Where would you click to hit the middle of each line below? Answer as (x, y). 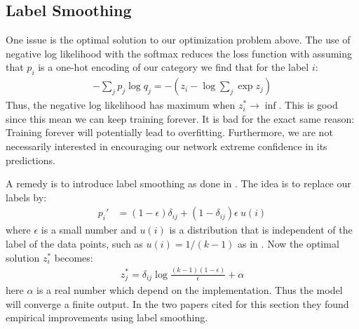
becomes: (74, 257)
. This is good (308, 105)
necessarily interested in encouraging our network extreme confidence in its (167, 146)
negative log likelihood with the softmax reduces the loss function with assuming (179, 53)
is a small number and (89, 230)
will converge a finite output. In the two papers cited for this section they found (177, 303)
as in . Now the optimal (289, 243)
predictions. (31, 160)
